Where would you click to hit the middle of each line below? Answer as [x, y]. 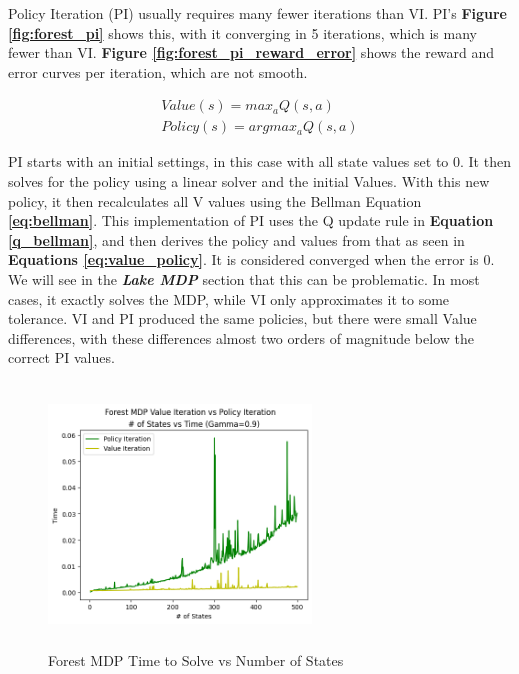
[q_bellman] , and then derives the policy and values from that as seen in [236, 239]
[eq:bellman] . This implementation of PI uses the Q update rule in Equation [251, 220]
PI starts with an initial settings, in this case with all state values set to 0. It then [259, 161]
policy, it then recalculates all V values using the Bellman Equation [215, 200]
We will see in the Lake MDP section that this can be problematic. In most [244, 279]
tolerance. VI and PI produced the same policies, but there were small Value [242, 318]
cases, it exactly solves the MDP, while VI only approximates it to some [229, 298]
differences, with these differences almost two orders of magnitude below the [241, 337]
